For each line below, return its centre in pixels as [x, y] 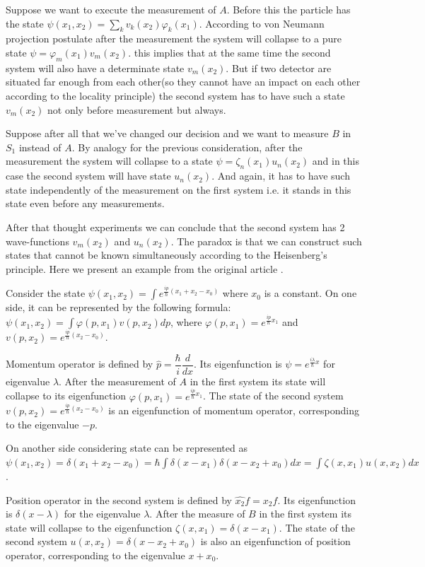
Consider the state [46, 293]
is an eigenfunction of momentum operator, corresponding [234, 410]
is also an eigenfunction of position [275, 541]
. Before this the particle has [289, 9]
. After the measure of [197, 514]
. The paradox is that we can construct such [266, 241]
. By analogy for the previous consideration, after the [187, 147]
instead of [40, 147]
